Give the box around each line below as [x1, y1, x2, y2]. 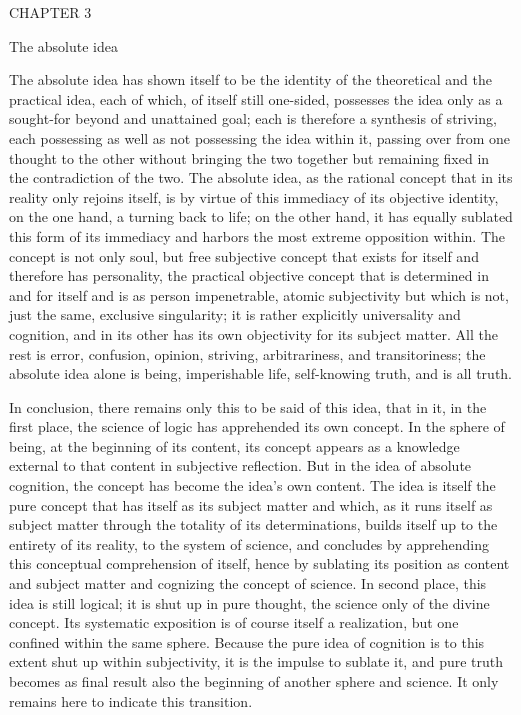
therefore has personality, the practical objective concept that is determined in [9, 265, 489, 286]
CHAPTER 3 [9, 2, 92, 22]
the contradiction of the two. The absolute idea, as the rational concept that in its [9, 167, 513, 188]
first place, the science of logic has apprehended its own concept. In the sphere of [9, 416, 505, 437]
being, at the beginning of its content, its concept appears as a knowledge [9, 435, 460, 456]
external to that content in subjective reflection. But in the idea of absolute [9, 455, 472, 476]
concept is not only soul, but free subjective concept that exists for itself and [9, 245, 479, 266]
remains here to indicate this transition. [9, 690, 253, 711]
